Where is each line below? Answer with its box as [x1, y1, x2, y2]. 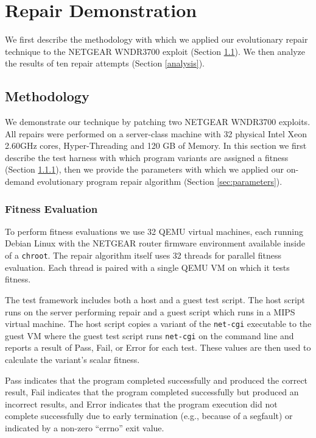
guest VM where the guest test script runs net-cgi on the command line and [5, 329, 294, 342]
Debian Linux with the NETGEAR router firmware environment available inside [5, 237, 305, 250]
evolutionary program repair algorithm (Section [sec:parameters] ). [37, 175, 283, 188]
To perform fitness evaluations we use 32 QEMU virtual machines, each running [5, 224, 303, 237]
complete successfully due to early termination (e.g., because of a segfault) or [5, 409, 293, 422]
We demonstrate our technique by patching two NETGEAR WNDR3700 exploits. [5, 115, 311, 128]
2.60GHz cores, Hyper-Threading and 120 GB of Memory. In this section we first [5, 139, 307, 152]
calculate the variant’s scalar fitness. [5, 353, 140, 366]
